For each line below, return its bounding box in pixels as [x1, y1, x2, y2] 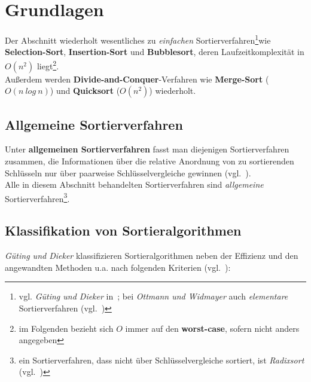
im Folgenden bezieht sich [19, 322, 114, 334]
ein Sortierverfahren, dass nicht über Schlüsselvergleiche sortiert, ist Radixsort [19, 353, 304, 366]
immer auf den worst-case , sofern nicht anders [125, 322, 300, 334]
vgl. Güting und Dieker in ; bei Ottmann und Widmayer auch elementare [19, 290, 288, 302]
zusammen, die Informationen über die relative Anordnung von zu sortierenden [5, 155, 294, 167]
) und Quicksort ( [50, 84, 120, 97]
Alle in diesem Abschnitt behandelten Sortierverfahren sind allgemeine [5, 178, 264, 191]
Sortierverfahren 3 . [5, 190, 70, 204]
